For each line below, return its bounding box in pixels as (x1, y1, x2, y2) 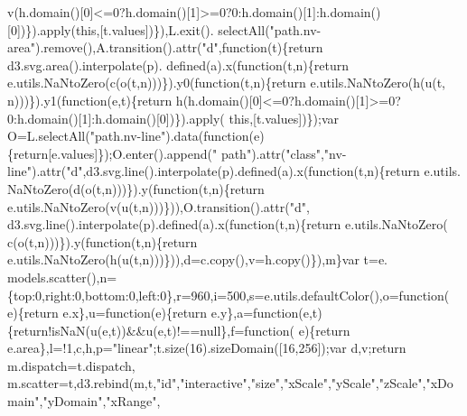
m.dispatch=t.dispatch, (7, 356, 135, 374)
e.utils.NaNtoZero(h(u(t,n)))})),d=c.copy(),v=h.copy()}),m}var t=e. (7, 250, 388, 269)
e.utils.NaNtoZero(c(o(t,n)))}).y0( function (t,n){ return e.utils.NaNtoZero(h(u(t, (7, 73, 446, 92)
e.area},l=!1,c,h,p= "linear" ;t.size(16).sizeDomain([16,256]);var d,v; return (7, 338, 406, 357)
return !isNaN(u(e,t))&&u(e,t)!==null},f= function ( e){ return (14, 320, 350, 339)
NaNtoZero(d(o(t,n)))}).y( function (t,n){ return (7, 179, 265, 198)
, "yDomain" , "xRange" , (39, 392, 161, 411)
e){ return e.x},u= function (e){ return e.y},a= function (7, 303, 299, 322)
